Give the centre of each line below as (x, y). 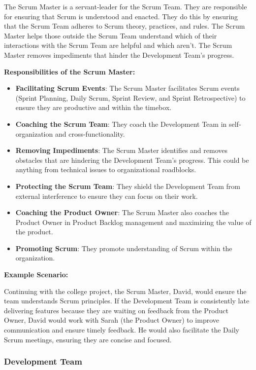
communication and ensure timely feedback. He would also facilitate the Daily (122, 330)
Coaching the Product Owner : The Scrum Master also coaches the (122, 212)
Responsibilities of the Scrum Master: (70, 71)
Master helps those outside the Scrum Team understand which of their (111, 35)
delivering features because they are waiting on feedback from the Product (116, 310)
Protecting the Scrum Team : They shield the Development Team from (128, 186)
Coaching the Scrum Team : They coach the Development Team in (121, 124)
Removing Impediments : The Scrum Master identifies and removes (122, 150)
